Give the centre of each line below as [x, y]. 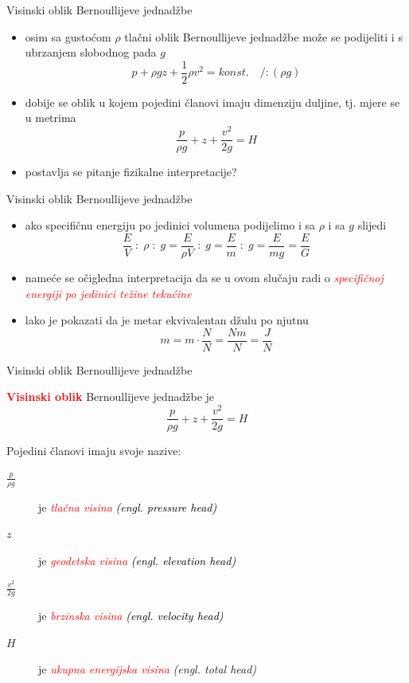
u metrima [51, 118]
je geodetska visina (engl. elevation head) [137, 560]
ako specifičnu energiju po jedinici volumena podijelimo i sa [170, 225]
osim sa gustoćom [68, 36]
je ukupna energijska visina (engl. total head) [148, 669]
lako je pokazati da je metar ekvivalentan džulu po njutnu [167, 320]
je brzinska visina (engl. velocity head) [131, 616]
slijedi [372, 225]
